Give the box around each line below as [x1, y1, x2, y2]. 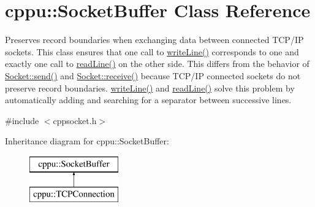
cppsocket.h [53, 114, 97, 127]
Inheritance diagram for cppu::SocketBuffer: [5, 135, 169, 147]
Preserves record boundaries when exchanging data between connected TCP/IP [5, 33, 304, 46]
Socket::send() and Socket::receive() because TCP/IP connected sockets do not [5, 69, 301, 82]
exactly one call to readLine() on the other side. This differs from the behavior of [5, 57, 309, 70]
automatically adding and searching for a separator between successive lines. [5, 93, 292, 106]
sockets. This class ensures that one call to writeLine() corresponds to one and [5, 45, 299, 58]
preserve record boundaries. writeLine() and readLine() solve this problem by [5, 81, 295, 94]
